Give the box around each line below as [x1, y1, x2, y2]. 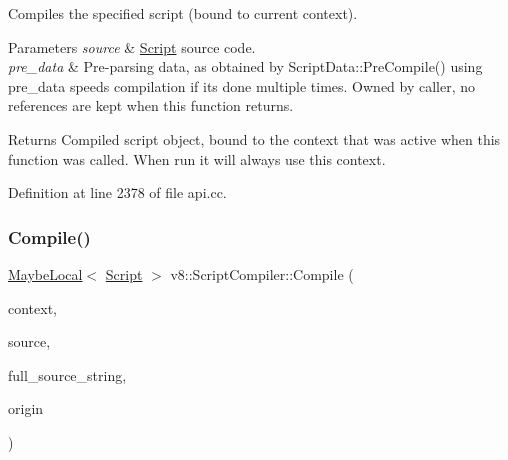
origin [8, 398, 44, 419]
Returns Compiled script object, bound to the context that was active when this [8, 128, 501, 149]
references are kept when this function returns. [8, 95, 294, 116]
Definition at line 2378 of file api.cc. [8, 182, 227, 203]
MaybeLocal [8, 263, 83, 284]
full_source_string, [8, 364, 127, 385]
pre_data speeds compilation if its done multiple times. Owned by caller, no [8, 75, 476, 96]
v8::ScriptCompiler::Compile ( [170, 263, 354, 284]
